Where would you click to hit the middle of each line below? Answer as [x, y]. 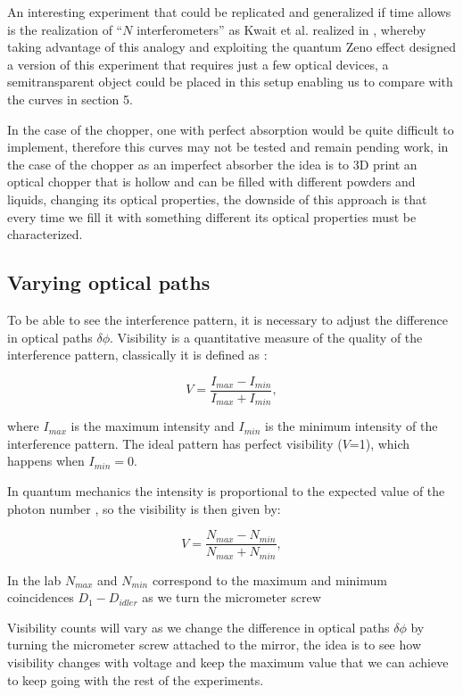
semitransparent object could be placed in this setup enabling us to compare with [230, 82]
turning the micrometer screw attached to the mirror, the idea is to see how [215, 645]
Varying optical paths [109, 282]
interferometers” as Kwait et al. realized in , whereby [281, 29]
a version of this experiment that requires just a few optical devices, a [198, 64]
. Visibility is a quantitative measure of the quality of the [266, 337]
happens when [46, 461]
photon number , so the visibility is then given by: [144, 508]
